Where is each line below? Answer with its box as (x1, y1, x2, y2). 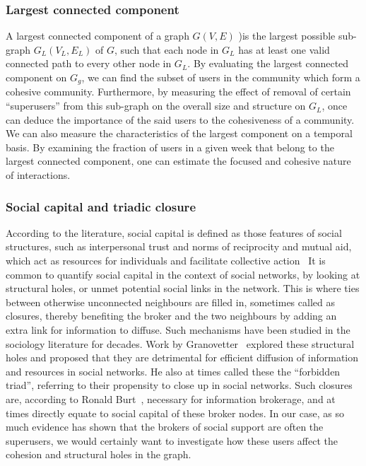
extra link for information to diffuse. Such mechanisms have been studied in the (6, 322, 350, 337)
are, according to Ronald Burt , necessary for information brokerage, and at (6, 391, 336, 406)
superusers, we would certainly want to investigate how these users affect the (6, 433, 338, 448)
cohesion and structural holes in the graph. (6, 447, 191, 462)
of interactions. (6, 168, 71, 182)
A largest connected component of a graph (6, 28, 189, 43)
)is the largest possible (238, 28, 336, 43)
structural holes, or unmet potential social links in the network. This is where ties (6, 281, 360, 296)
